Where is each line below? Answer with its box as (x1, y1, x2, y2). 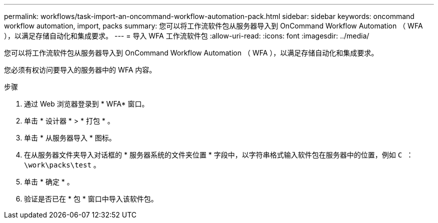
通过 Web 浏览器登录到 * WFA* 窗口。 (24, 99, 149, 108)
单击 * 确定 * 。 (24, 177, 74, 186)
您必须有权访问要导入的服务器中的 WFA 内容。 (4, 65, 156, 74)
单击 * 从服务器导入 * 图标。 (24, 133, 116, 142)
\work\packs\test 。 (24, 160, 100, 169)
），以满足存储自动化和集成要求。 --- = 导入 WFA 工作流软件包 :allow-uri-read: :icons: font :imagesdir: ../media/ (4, 31, 369, 40)
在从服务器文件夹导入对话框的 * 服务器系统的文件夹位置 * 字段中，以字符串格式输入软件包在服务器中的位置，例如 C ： (24, 150, 413, 159)
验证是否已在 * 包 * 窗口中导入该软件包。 (24, 194, 158, 203)
